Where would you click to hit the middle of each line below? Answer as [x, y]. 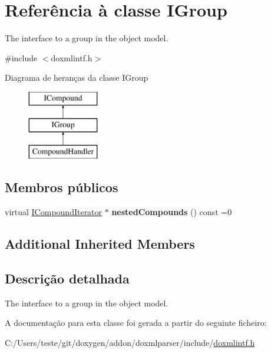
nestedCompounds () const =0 [172, 212]
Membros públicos [62, 187]
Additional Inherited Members [100, 244]
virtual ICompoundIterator [54, 212]
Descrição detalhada [67, 278]
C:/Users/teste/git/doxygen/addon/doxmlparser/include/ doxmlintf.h [130, 342]
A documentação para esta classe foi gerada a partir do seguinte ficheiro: [136, 323]
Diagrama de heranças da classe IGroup [77, 77]
